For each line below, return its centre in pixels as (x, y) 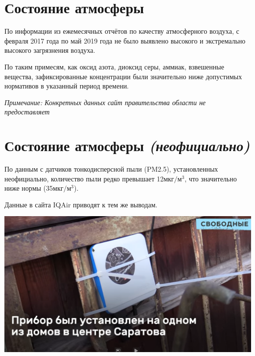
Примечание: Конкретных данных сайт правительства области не (105, 102)
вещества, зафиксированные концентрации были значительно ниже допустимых (123, 76)
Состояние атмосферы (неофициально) (127, 146)
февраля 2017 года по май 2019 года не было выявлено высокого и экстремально (125, 40)
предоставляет (27, 112)
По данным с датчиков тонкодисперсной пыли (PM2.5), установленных (111, 169)
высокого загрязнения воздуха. (50, 50)
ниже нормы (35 (29, 188)
